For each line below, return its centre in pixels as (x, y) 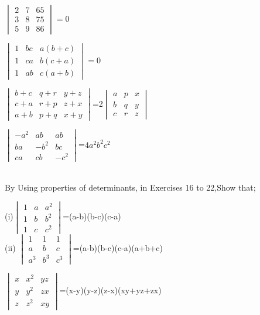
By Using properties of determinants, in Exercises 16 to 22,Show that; (130, 187)
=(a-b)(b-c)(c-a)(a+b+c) (118, 248)
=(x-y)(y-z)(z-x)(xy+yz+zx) (110, 290)
